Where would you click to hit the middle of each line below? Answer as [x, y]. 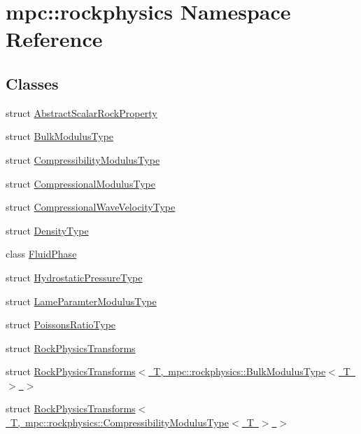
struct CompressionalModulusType [80, 183]
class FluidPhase [41, 254]
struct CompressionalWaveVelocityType [91, 207]
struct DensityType [47, 230]
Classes [32, 83]
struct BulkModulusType [60, 136]
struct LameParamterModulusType [81, 301]
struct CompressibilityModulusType [83, 159]
